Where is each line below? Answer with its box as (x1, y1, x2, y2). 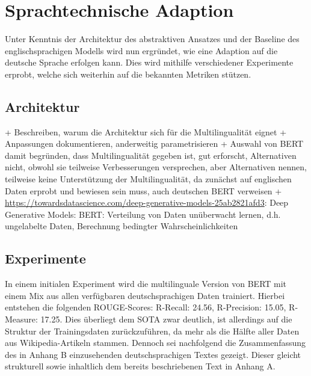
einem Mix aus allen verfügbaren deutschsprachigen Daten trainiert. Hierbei (5, 289, 285, 301)
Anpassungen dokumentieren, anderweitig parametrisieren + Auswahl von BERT (5, 137, 304, 150)
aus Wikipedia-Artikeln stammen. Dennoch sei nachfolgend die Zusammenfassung (5, 336, 306, 349)
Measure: (5, 313, 38, 325)
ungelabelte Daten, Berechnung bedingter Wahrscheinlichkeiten (5, 220, 238, 232)
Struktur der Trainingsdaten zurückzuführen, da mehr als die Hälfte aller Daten (5, 324, 300, 337)
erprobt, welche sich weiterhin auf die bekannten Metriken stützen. (5, 67, 251, 80)
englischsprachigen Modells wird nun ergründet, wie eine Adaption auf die (5, 44, 278, 57)
